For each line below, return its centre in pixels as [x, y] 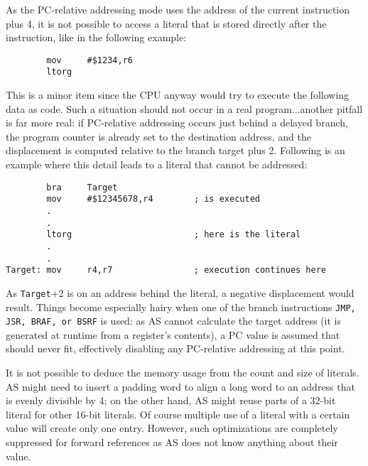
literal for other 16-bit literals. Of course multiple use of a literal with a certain [178, 414]
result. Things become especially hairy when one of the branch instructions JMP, [181, 307]
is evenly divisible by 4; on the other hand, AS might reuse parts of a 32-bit [171, 400]
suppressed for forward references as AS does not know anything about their [172, 442]
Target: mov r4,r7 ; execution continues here [166, 270]
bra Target [82, 187]
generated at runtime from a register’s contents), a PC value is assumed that [173, 334]
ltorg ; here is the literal [174, 235]
